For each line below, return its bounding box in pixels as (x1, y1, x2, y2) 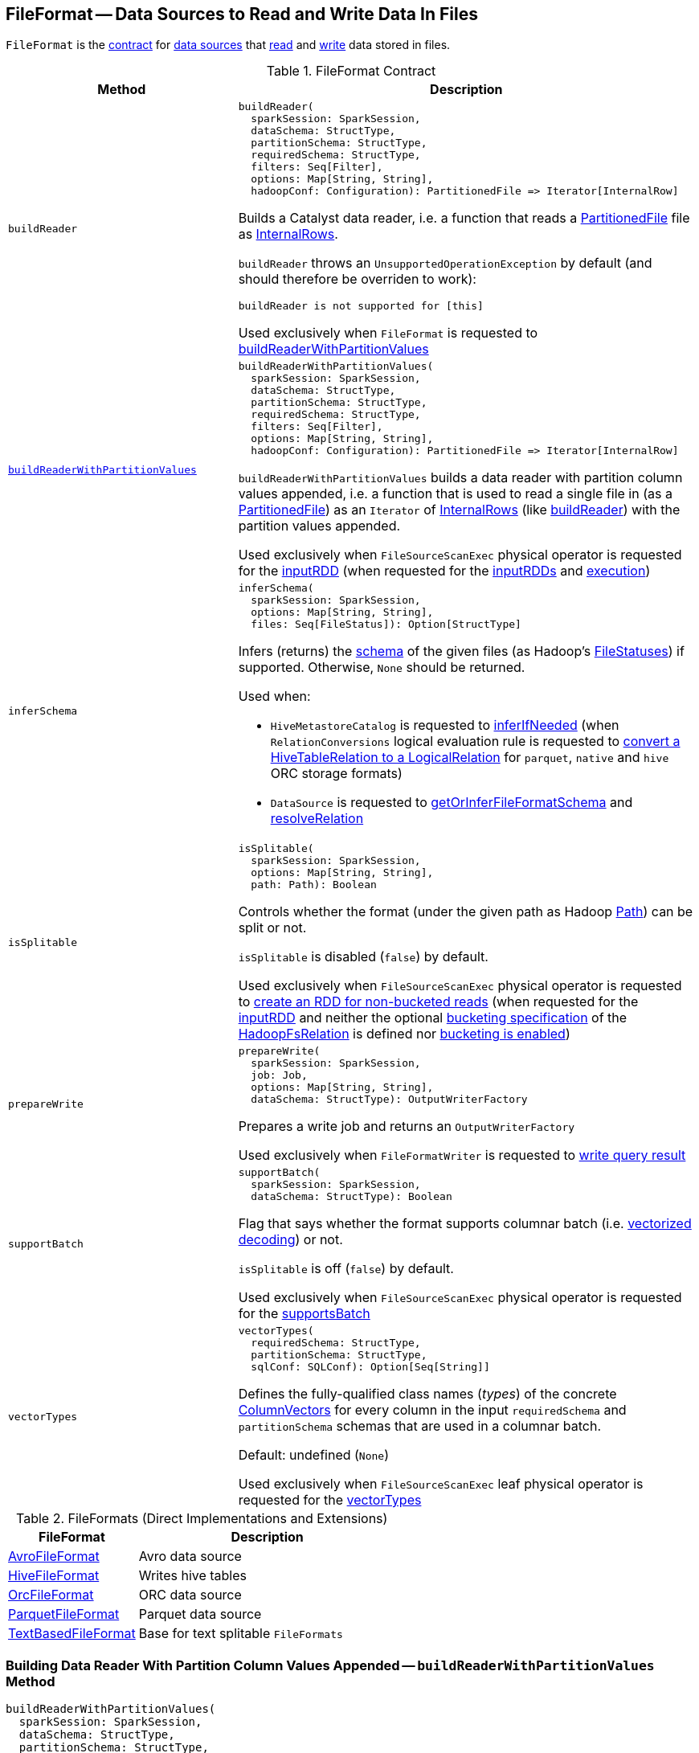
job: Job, (251, 1069, 308, 1082)
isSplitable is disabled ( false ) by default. (238, 948, 488, 965)
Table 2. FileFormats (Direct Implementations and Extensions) (16, 1510, 388, 1527)
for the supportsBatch (238, 1305, 370, 1322)
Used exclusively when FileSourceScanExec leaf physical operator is (238, 1476, 644, 1493)
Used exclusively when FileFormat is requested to (238, 325, 538, 342)
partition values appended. (238, 518, 401, 535)
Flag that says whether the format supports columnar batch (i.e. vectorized (238, 1215, 692, 1232)
